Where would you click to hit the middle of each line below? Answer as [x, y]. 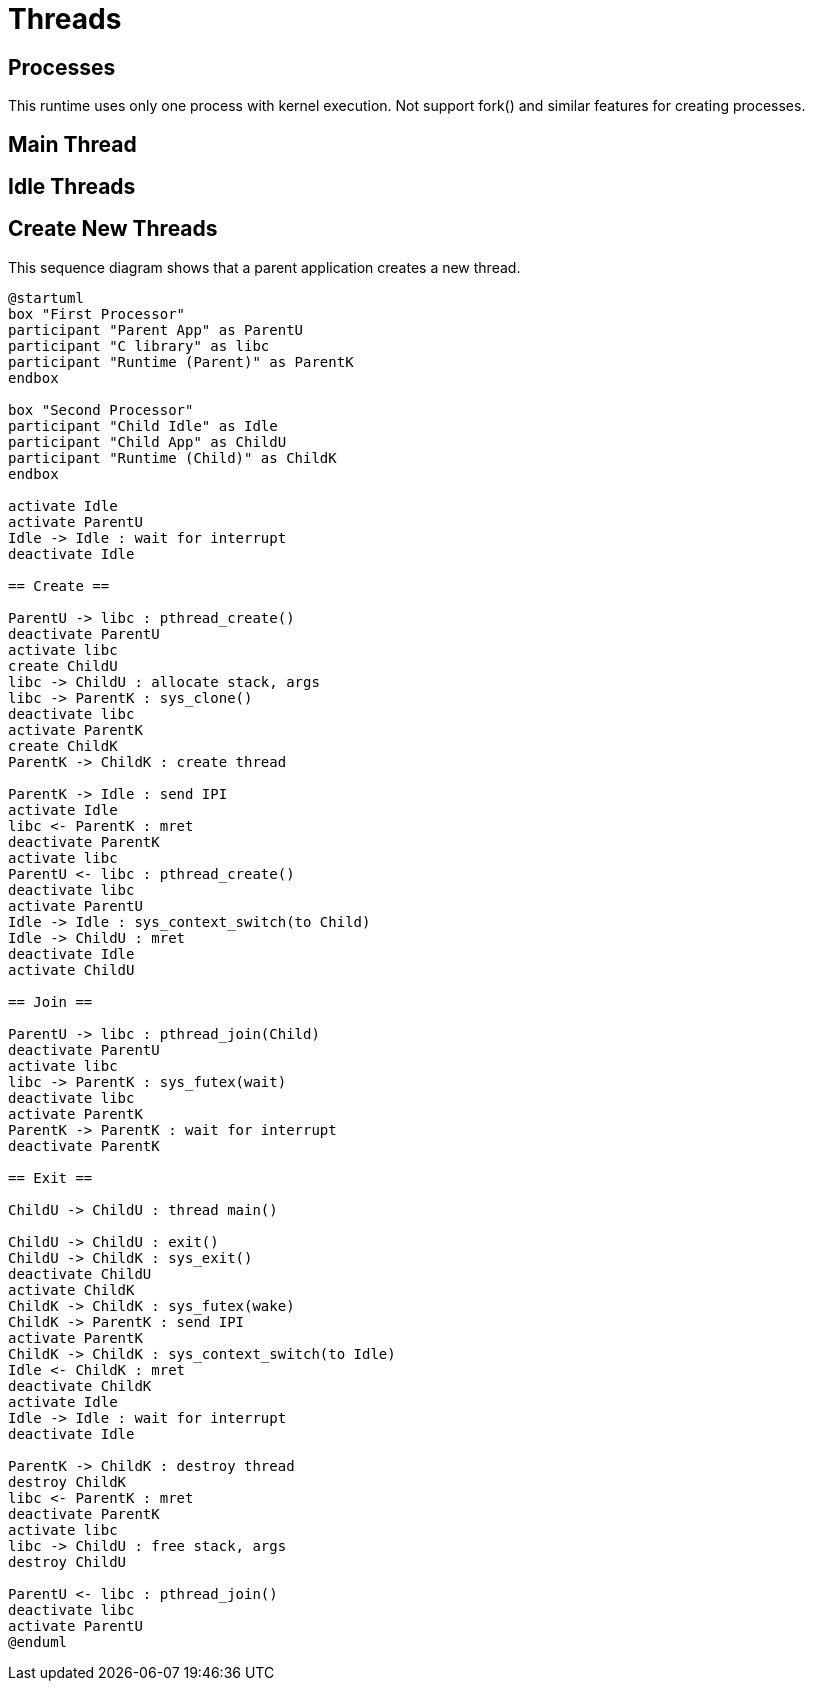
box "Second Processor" [101, 409]
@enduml [38, 1641]
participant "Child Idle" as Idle [143, 425]
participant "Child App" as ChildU [147, 441]
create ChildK [63, 745]
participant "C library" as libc [139, 345]
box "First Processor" [97, 313]
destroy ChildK [67, 1481]
